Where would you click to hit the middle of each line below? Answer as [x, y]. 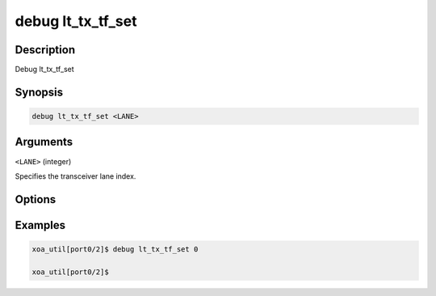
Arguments [44, 142]
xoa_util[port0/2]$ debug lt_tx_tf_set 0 [115, 249]
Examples [40, 225]
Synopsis [39, 92]
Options [36, 199]
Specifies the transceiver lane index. [75, 176]
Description [45, 50]
